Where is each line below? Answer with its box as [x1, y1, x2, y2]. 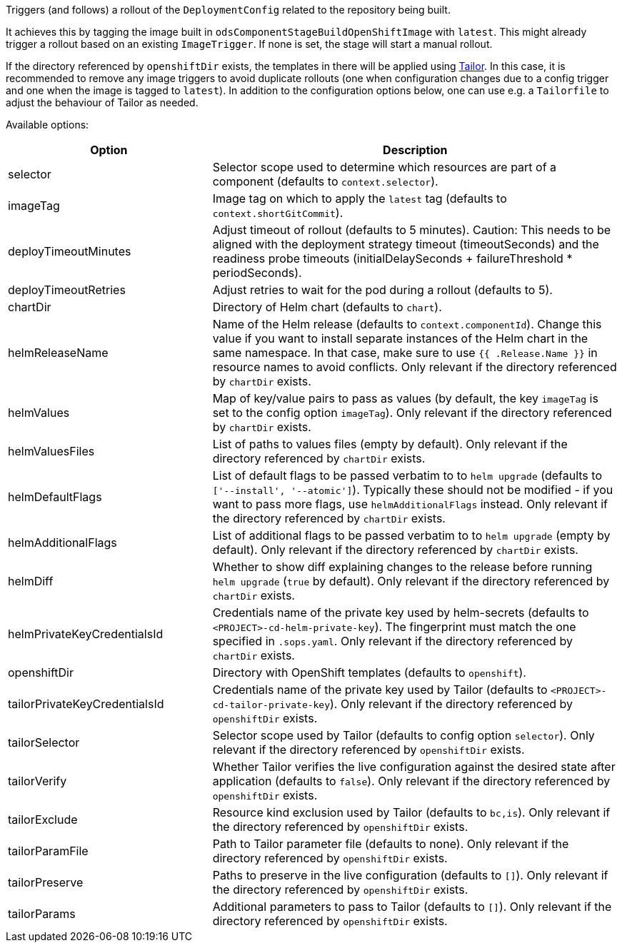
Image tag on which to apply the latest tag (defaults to [212, 191, 507, 206]
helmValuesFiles [8, 444, 95, 458]
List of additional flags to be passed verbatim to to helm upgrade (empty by [212, 528, 611, 543]
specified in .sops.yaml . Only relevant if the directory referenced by [212, 634, 573, 648]
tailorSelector [8, 735, 80, 750]
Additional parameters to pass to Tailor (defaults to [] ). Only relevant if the [212, 899, 612, 914]
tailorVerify [8, 774, 67, 788]
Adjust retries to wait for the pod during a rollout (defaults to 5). [212, 283, 553, 297]
